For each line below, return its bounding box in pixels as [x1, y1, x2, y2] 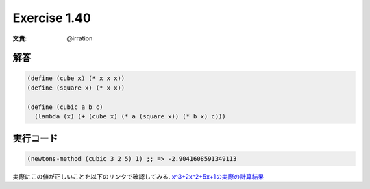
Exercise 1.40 [12, 10, 92, 25]
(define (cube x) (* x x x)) [27, 74, 125, 82]
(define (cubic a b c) [27, 103, 103, 111]
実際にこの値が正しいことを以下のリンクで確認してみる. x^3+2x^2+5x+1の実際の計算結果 [12, 172, 264, 181]
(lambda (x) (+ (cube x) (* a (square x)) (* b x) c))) [34, 113, 226, 121]
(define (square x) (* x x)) [27, 84, 125, 92]
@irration [66, 34, 93, 42]
